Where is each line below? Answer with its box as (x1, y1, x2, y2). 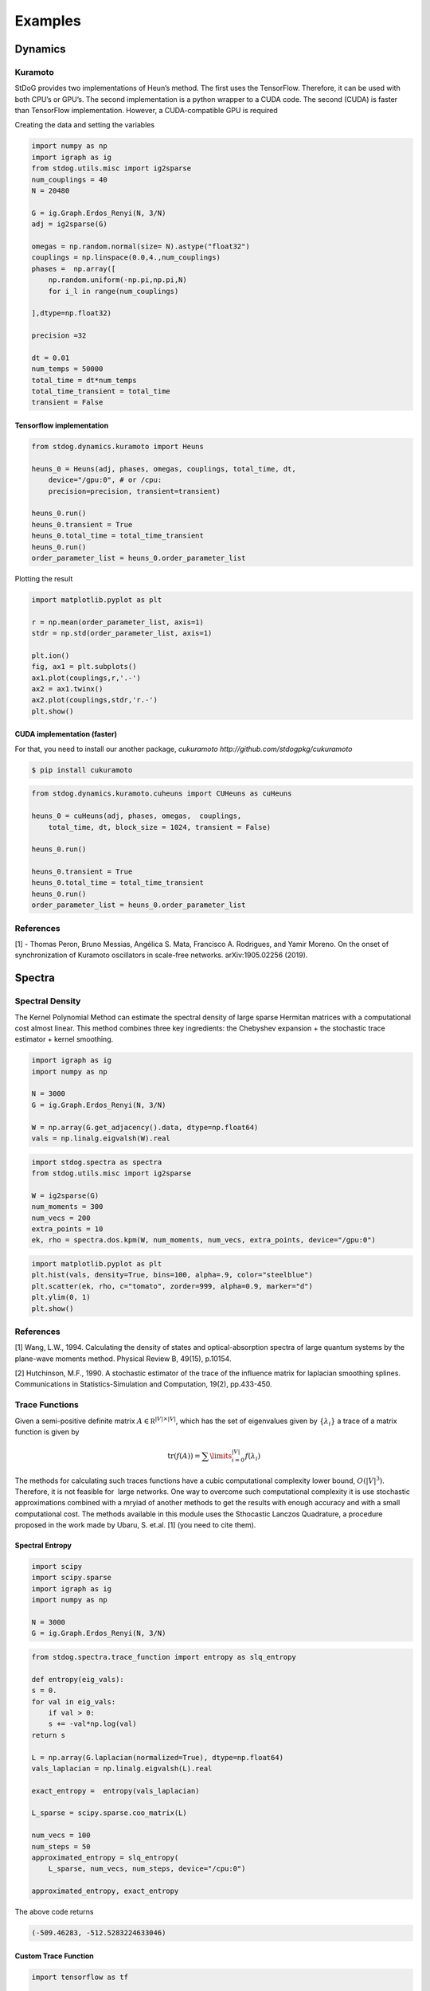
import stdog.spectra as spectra (31, 1157, 162, 1167)
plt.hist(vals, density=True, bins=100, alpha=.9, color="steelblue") (31, 1270, 314, 1280)
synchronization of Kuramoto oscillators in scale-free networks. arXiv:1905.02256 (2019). (14, 950, 308, 960)
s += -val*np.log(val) (48, 1719, 137, 1728)
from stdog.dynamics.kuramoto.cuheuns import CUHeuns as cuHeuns (31, 789, 292, 798)
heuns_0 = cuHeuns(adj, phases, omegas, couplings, (31, 812, 242, 820)
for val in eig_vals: (31, 1697, 116, 1706)
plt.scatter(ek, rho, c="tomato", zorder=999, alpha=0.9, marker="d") (31, 1281, 314, 1290)
